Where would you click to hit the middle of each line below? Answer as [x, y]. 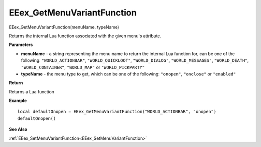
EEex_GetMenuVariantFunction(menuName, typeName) [64, 27]
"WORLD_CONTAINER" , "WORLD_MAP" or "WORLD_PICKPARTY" [83, 67]
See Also [18, 129]
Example [18, 101]
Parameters [21, 45]
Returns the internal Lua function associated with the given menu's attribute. [85, 36]
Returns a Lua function [32, 91]
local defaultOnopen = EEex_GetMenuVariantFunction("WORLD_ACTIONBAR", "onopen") [117, 112]
